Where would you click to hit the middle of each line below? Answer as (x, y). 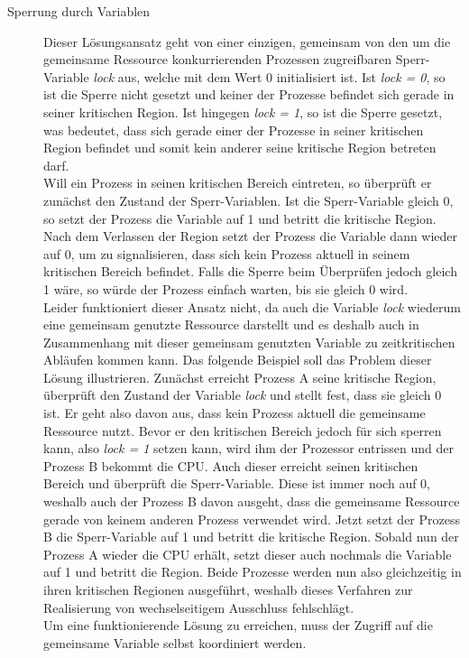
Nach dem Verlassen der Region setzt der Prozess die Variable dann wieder (251, 236)
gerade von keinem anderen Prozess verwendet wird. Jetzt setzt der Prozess (252, 519)
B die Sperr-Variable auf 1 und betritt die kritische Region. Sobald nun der (251, 537)
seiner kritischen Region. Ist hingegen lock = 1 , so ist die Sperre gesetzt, (243, 111)
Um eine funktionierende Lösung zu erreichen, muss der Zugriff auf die (238, 625)
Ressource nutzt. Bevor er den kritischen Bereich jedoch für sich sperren (243, 430)
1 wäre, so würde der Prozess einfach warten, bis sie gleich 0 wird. (226, 288)
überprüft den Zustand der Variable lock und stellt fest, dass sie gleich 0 (243, 395)
